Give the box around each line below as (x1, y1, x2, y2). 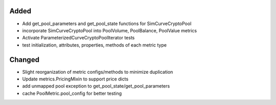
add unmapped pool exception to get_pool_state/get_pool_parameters (22, 83, 170, 89)
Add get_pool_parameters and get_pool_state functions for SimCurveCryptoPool (22, 20, 192, 27)
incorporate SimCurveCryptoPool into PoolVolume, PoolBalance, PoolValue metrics (22, 27, 197, 33)
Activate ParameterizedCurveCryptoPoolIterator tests (22, 35, 135, 41)
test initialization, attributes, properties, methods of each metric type (22, 41, 167, 48)
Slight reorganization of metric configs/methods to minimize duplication (22, 69, 173, 75)
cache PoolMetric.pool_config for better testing (22, 90, 122, 96)
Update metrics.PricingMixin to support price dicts (22, 76, 129, 82)
